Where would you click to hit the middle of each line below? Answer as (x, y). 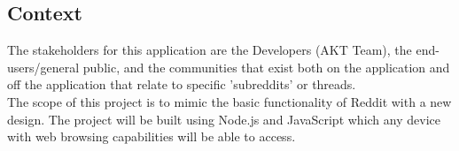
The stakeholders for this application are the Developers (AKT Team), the (210, 50)
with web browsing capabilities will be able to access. (152, 136)
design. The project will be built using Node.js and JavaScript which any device (224, 119)
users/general (43, 67)
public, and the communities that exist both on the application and (266, 67)
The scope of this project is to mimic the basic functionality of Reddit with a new (229, 101)
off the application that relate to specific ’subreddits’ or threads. (182, 84)
